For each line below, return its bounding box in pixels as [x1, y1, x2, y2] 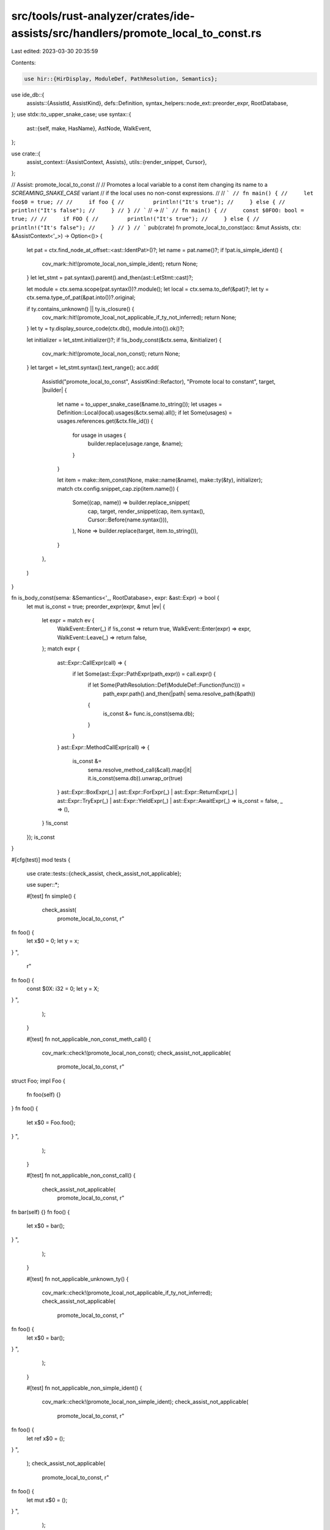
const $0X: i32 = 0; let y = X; [26, 985, 99, 992]
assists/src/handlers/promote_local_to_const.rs [11, 26, 262, 40]
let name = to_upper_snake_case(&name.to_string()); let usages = [57, 400, 222, 408]
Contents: [11, 59, 36, 66]
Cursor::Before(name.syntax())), [87, 516, 169, 523]
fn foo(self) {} [26, 1091, 61, 1099]
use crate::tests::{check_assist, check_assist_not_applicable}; [26, 870, 182, 878]
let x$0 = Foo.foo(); [26, 1119, 76, 1126]
